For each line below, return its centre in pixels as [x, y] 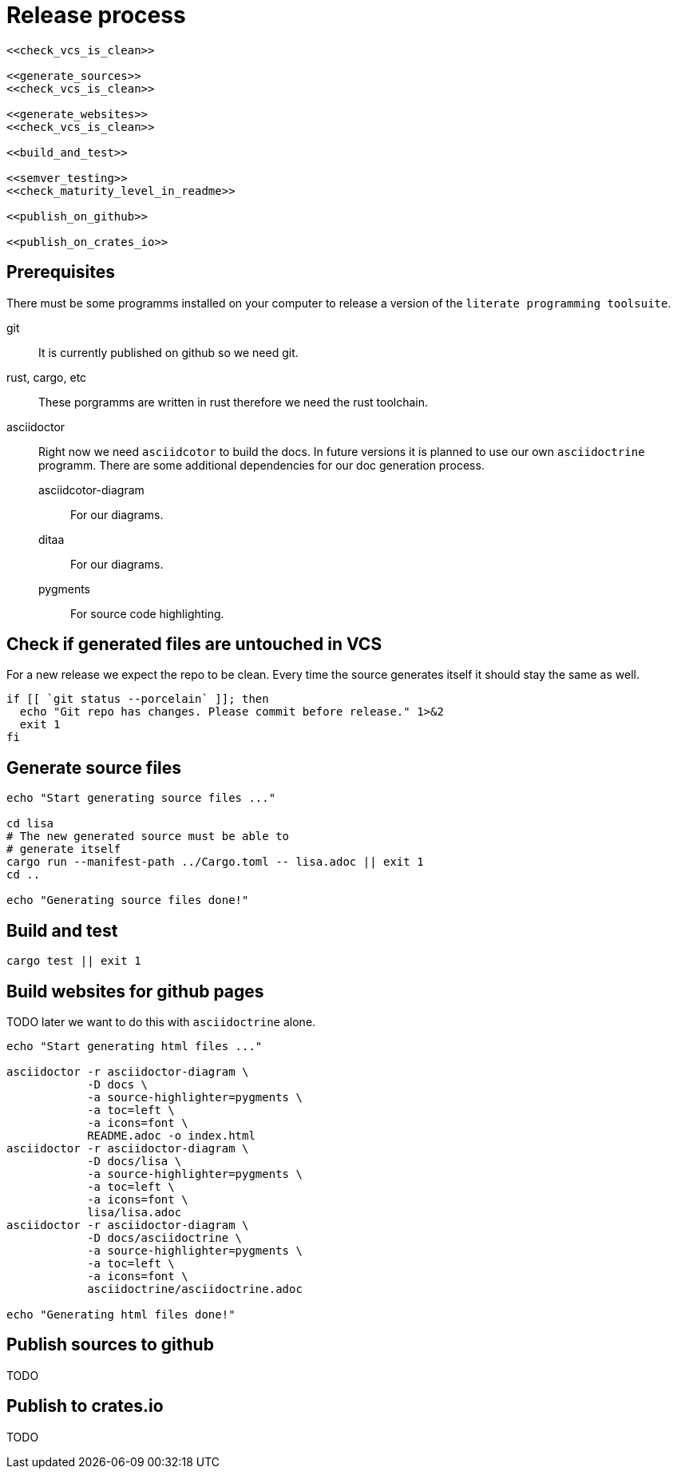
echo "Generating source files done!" [128, 900]
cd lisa [30, 824]
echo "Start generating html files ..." [135, 1046]
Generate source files [94, 767]
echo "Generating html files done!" [121, 1314]
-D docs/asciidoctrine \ [165, 1237]
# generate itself [64, 849]
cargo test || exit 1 [74, 961]
